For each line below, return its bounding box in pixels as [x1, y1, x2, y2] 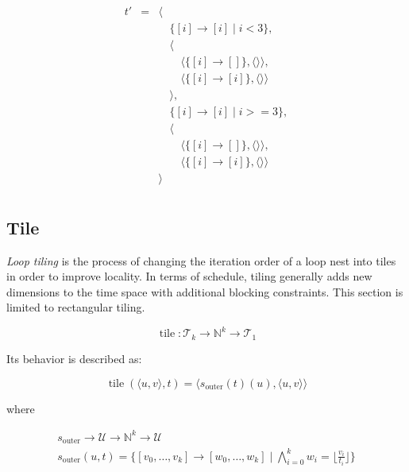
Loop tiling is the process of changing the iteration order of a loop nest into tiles [6, 252, 396, 269]
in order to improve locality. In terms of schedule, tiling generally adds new [6, 268, 372, 284]
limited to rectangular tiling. [6, 299, 145, 315]
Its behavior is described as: [6, 350, 142, 366]
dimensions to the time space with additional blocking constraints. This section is [6, 283, 403, 300]
